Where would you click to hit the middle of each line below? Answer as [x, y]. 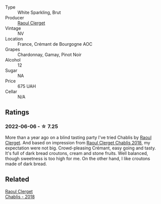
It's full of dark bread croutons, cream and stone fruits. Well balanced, [77, 153]
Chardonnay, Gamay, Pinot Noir [50, 55]
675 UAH [27, 86]
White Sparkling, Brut [39, 12]
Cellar [11, 92]
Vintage [13, 28]
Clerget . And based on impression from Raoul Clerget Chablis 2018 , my [78, 142]
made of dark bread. [26, 164]
